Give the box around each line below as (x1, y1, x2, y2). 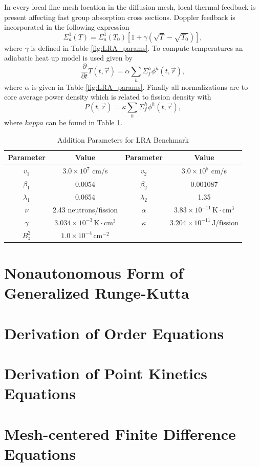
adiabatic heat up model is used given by (4, 52, 133, 63)
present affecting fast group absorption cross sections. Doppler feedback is (4, 11, 235, 22)
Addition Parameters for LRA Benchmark (57, 134, 189, 145)
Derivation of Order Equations (4, 322, 224, 343)
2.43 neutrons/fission (52, 204, 118, 215)
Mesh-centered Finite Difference (4, 423, 236, 444)
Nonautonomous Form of (4, 262, 184, 283)
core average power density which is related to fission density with (4, 91, 211, 102)
